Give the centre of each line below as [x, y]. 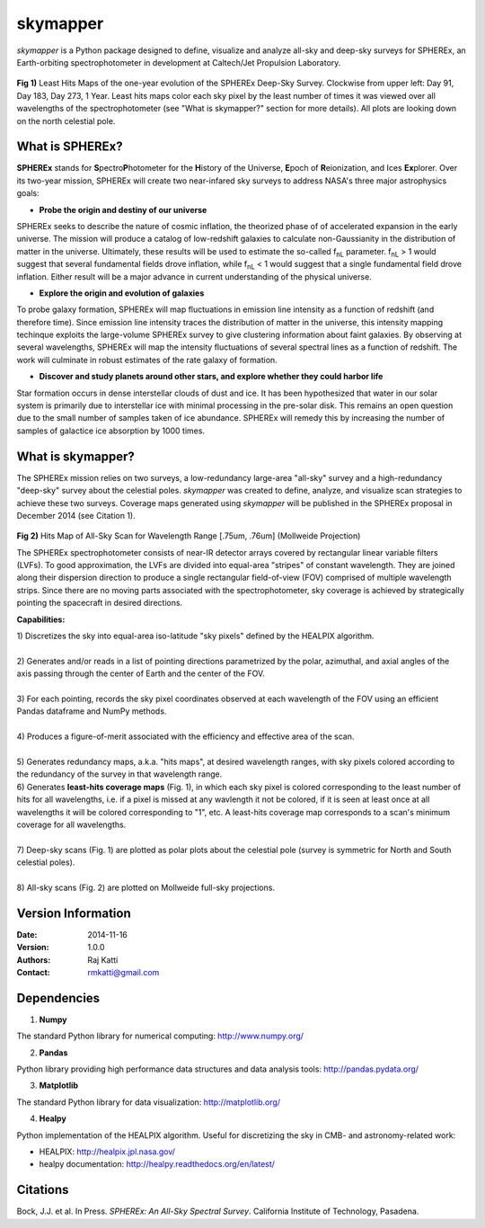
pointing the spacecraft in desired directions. [100, 603]
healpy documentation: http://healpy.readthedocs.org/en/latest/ [157, 1164]
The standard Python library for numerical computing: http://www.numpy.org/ [160, 1036]
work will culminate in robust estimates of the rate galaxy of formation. [147, 360]
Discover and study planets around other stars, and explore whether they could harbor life [211, 377]
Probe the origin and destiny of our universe [123, 209]
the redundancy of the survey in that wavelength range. [119, 774]
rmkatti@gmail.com [123, 972]
